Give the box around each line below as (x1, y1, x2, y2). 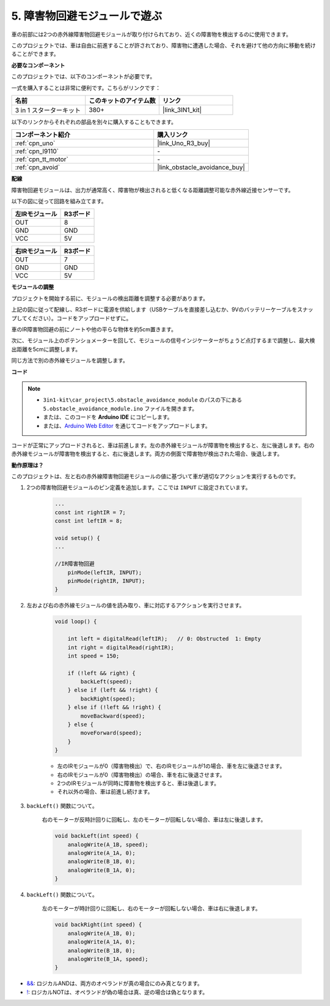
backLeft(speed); (80, 678, 133, 685)
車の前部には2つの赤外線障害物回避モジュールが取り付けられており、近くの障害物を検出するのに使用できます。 (11, 31, 291, 38)
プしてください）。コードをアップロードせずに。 (11, 314, 132, 321)
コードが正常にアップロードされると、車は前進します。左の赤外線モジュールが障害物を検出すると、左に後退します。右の (11, 441, 315, 449)
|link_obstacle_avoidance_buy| (156, 163, 246, 171)
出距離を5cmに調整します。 (11, 345, 81, 353)
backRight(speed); (80, 695, 136, 702)
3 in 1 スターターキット (15, 106, 81, 114)
